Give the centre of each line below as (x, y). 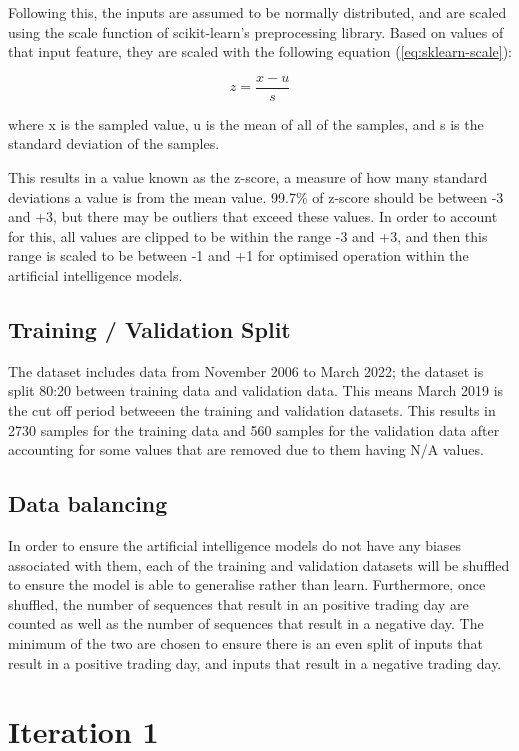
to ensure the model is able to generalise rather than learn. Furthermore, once (247, 584)
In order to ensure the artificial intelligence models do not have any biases (235, 544)
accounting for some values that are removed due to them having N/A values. (246, 449)
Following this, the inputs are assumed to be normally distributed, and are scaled (257, 12)
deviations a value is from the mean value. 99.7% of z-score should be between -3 (256, 196)
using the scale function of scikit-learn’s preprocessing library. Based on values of (256, 31)
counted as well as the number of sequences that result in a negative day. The (246, 623)
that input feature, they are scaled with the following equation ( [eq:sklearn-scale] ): (260, 51)
